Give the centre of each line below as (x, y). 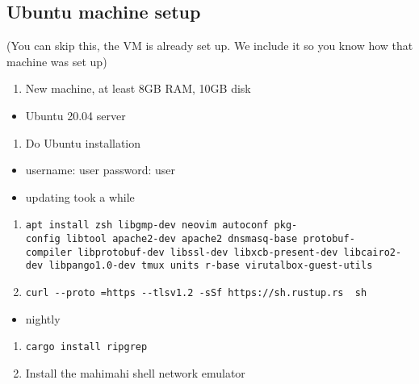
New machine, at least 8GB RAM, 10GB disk (138, 88)
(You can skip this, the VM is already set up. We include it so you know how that (210, 46)
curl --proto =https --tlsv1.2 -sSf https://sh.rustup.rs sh (196, 292)
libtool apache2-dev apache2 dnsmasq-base (182, 239)
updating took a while (80, 196)
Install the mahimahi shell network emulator (135, 372)
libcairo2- (373, 252)
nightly (43, 318)
